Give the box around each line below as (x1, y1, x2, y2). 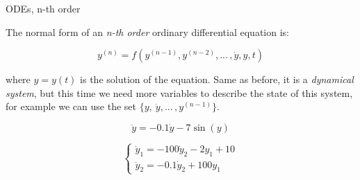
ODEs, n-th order (6, 1, 81, 15)
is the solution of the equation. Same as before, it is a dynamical (80, 72, 354, 87)
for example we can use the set (6, 99, 136, 114)
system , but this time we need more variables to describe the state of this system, (6, 85, 353, 100)
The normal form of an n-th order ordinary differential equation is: (6, 24, 289, 39)
